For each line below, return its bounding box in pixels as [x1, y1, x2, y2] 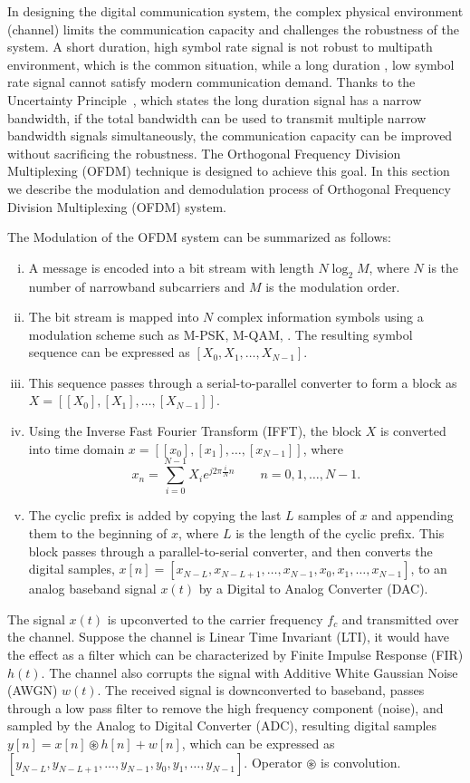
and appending [371, 506, 454, 525]
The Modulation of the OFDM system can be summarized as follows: [7, 227, 391, 246]
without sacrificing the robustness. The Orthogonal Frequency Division [7, 143, 401, 162]
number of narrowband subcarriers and [28, 276, 245, 295]
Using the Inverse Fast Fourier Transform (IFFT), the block [28, 421, 362, 440]
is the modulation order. [265, 276, 400, 295]
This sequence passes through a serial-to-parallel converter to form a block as [28, 372, 457, 391]
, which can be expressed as [181, 733, 335, 752]
